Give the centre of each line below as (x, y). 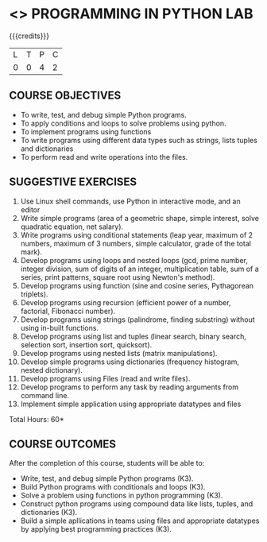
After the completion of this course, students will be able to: (107, 463)
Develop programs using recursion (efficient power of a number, (126, 302)
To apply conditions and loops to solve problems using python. (123, 123)
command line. (45, 395)
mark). (31, 252)
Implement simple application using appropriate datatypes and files (131, 404)
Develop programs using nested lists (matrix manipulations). (119, 353)
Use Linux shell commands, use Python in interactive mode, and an (130, 201)
